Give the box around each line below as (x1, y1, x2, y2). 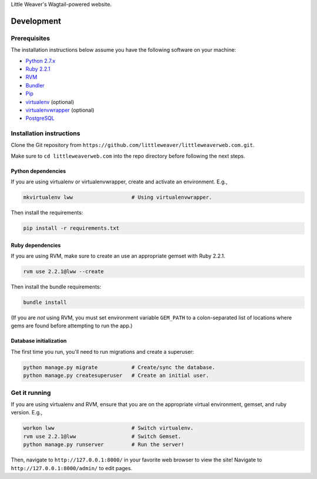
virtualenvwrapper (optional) (25, 106, 95, 113)
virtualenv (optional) (25, 98, 75, 105)
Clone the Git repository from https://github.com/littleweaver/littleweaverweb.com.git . (11, 142, 255, 149)
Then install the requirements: (11, 209, 83, 216)
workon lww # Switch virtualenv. (23, 425, 194, 431)
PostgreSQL (25, 115, 55, 122)
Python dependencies (11, 168, 66, 175)
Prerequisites (11, 34, 50, 42)
